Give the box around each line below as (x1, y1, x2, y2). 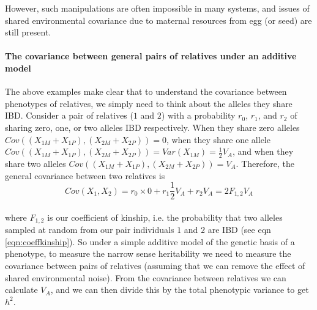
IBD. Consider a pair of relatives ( (5, 109, 133, 122)
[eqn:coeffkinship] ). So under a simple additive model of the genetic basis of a (5, 235, 295, 248)
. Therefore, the (236, 157, 294, 169)
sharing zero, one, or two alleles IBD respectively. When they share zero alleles (5, 120, 300, 133)
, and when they (232, 145, 294, 158)
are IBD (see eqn (207, 223, 271, 236)
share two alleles (5, 157, 66, 169)
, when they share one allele (166, 133, 270, 146)
